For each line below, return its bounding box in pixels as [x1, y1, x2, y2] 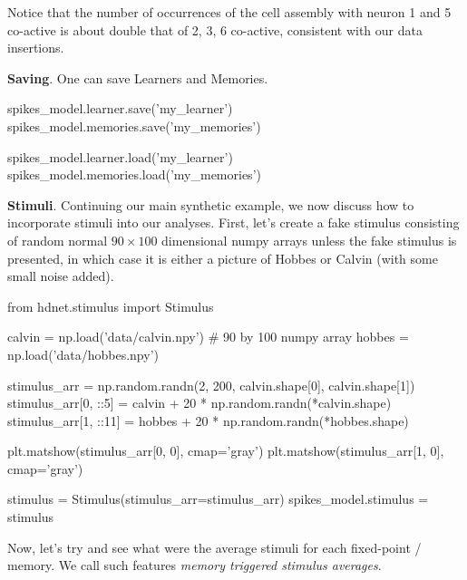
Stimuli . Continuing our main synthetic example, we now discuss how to [7, 195, 414, 214]
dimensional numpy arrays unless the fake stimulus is [161, 230, 457, 249]
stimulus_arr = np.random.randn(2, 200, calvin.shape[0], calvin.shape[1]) [7, 375, 415, 394]
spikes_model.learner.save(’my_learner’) [7, 99, 233, 118]
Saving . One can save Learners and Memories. [7, 68, 268, 87]
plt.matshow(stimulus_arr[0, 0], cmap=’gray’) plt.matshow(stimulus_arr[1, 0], [7, 441, 444, 460]
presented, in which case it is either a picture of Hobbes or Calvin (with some [7, 248, 438, 267]
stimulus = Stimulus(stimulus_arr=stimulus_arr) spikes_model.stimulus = [7, 489, 429, 508]
